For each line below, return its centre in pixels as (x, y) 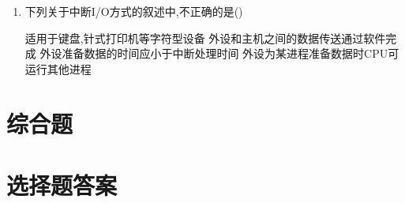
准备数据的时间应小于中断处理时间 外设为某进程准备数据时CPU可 (231, 53)
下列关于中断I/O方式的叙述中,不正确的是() (134, 11)
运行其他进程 (58, 68)
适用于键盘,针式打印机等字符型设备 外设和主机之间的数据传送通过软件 (205, 38)
